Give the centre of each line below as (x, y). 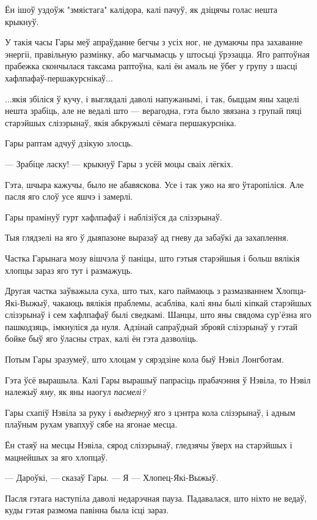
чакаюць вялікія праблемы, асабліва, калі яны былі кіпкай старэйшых (182, 302)
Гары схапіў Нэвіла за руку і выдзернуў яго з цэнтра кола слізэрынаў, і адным (150, 412)
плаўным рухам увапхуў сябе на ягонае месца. (91, 424)
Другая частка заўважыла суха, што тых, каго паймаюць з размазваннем (139, 291)
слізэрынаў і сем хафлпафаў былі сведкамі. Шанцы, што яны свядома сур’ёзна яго (158, 315)
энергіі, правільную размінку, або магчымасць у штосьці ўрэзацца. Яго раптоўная (158, 54)
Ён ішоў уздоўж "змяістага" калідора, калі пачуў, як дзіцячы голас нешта (141, 9)
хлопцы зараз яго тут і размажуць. (69, 270)
